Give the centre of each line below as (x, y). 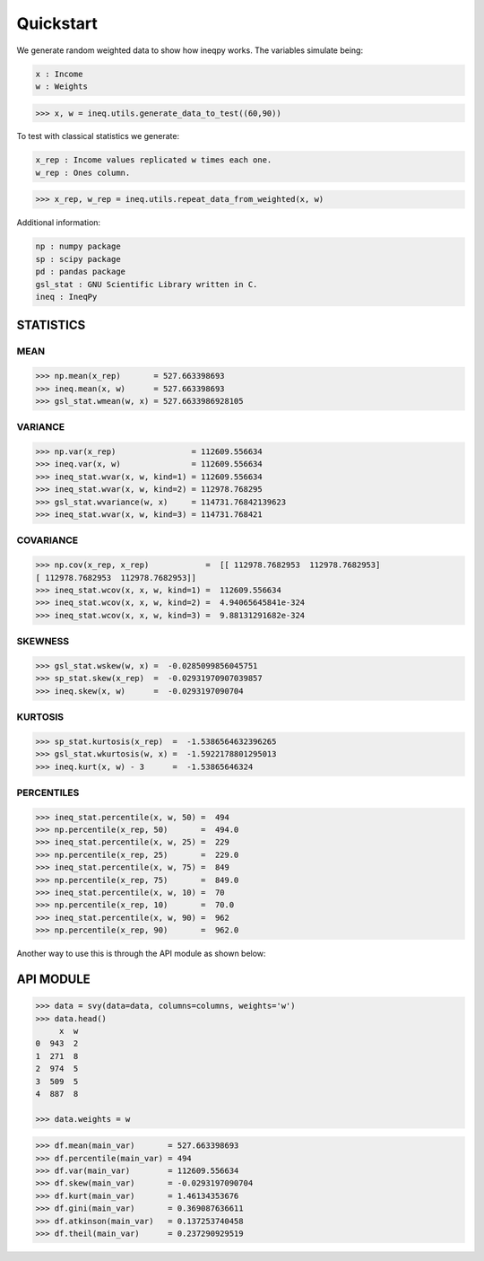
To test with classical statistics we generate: (98, 136)
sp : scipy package (78, 259)
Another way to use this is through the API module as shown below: (141, 954)
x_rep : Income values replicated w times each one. (154, 160)
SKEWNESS (43, 642)
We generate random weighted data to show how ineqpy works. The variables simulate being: (190, 50)
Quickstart (57, 23)
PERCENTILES (48, 793)
